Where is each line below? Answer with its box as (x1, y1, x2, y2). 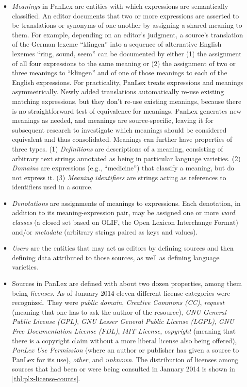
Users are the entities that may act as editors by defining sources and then (12, 243, 234, 253)
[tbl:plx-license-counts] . (12, 373, 80, 383)
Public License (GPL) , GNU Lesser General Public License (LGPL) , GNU (12, 316, 234, 326)
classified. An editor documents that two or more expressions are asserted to (12, 10, 239, 20)
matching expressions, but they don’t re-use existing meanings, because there (12, 96, 242, 106)
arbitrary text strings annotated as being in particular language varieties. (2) (12, 153, 241, 163)
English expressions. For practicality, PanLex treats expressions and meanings (12, 77, 244, 87)
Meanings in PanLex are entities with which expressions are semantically (12, 1, 229, 11)
